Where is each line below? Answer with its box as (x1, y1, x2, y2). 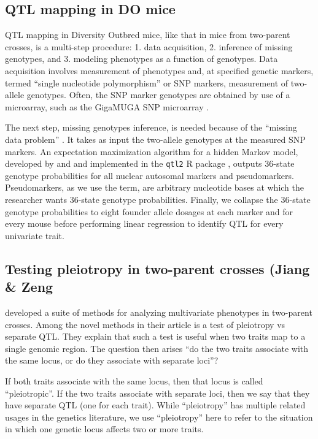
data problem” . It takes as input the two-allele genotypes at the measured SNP (5, 132, 306, 145)
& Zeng (5, 277, 53, 296)
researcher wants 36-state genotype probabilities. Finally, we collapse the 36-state (5, 193, 311, 205)
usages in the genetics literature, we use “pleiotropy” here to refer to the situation (5, 410, 313, 423)
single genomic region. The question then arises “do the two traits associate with (5, 342, 309, 354)
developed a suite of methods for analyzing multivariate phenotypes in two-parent (5, 305, 312, 318)
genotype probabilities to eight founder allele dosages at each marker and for (5, 205, 293, 218)
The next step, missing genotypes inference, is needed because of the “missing (5, 121, 297, 134)
